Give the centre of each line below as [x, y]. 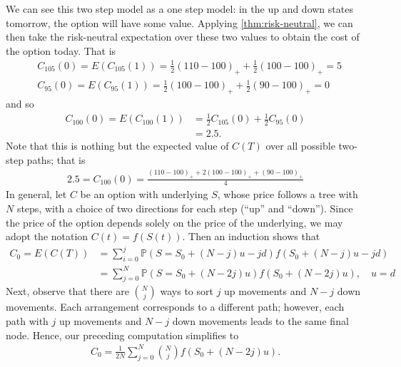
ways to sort [187, 291]
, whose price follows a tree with [288, 194]
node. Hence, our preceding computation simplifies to [122, 335]
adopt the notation [47, 236]
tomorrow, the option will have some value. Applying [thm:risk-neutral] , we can [179, 22]
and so [20, 104]
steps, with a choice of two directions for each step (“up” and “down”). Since [185, 208]
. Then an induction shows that [251, 236]
